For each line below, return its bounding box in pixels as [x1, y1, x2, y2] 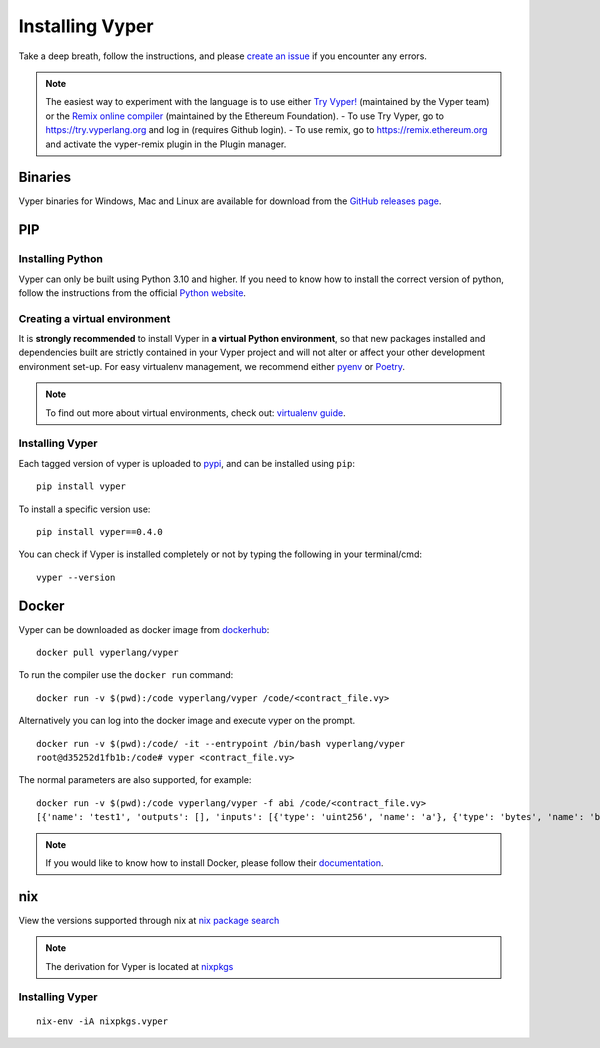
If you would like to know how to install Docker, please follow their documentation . [45, 856, 384, 869]
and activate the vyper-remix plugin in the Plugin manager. [45, 138, 287, 150]
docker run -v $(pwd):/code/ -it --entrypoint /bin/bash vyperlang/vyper [36, 738, 406, 749]
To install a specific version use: [18, 503, 151, 515]
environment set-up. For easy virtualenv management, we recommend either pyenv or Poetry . [18, 360, 405, 372]
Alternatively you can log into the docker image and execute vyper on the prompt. [18, 715, 355, 727]
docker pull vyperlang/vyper [36, 647, 179, 659]
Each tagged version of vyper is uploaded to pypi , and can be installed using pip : [18, 457, 355, 469]
